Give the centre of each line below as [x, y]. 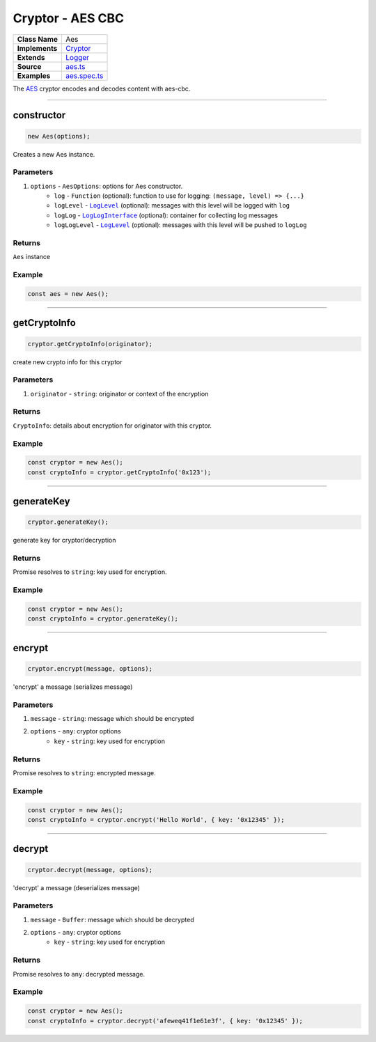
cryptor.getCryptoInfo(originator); [90, 344]
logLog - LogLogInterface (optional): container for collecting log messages [166, 215]
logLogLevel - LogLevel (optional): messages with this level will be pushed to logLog [180, 225]
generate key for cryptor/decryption [64, 541]
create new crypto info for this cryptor [68, 361]
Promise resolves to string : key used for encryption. [90, 572]
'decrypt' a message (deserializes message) [77, 887]
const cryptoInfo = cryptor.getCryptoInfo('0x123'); [119, 472]
